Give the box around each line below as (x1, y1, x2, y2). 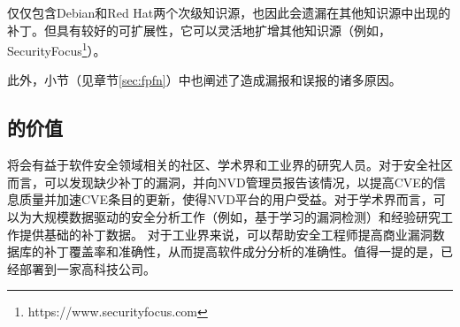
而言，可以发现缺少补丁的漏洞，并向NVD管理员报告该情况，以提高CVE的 (7, 172, 433, 191)
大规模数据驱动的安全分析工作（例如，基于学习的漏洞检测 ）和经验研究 (31, 208, 441, 226)
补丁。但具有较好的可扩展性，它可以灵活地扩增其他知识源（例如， (7, 20, 391, 39)
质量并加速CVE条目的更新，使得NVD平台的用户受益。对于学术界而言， (19, 190, 433, 209)
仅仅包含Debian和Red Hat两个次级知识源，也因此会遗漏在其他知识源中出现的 (7, 4, 451, 21)
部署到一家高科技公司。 (19, 259, 156, 278)
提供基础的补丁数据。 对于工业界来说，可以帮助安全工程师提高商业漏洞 (19, 224, 433, 243)
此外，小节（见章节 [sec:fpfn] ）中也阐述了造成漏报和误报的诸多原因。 (7, 71, 402, 89)
